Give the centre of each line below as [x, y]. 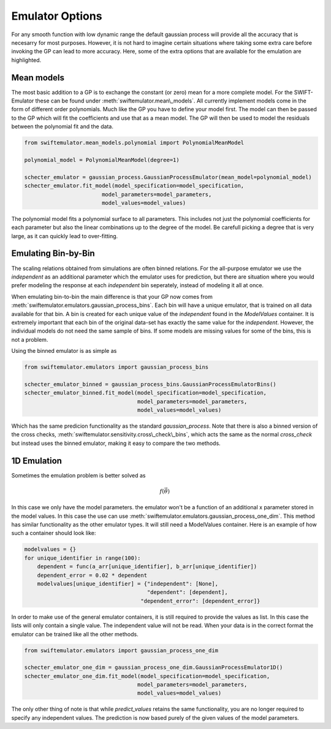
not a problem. [30, 339]
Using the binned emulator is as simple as [64, 351]
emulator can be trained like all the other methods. [75, 634]
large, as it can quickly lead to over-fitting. [65, 236]
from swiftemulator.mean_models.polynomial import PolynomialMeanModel [134, 143]
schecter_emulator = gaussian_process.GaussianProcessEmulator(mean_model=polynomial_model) [168, 177]
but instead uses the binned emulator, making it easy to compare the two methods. [116, 443]
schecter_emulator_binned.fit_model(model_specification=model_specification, [145, 393]
